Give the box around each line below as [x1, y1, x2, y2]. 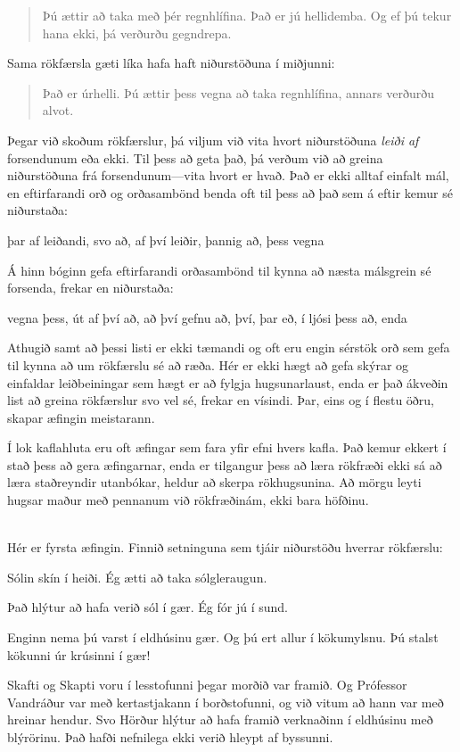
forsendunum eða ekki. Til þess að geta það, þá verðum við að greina [7, 148, 383, 167]
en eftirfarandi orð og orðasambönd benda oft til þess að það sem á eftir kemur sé [7, 183, 453, 202]
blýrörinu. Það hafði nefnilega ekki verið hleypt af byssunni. [7, 728, 333, 746]
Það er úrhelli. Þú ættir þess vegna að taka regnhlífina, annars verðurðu [42, 83, 435, 102]
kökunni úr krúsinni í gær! [7, 645, 151, 664]
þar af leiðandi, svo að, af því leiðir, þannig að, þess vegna [7, 230, 324, 249]
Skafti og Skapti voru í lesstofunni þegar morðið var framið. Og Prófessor [7, 675, 407, 694]
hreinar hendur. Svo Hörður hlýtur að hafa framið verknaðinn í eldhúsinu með [7, 710, 433, 729]
